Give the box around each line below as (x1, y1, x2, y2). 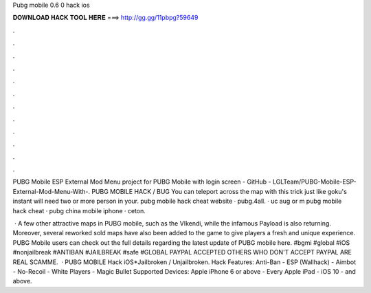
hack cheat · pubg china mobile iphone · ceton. (12, 206, 146, 215)
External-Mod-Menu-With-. (12, 187, 91, 195)
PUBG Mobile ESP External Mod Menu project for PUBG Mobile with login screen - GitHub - (12, 177, 271, 186)
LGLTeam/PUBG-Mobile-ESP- (272, 177, 357, 186)
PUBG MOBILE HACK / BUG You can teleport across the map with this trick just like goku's (91, 187, 347, 195)
